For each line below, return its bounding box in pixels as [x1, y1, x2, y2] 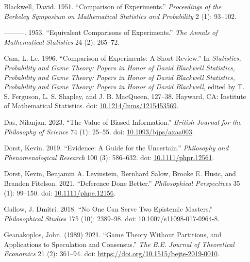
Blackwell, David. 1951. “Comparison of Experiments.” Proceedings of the [4, 1, 221, 11]
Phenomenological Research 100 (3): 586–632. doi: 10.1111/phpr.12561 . [4, 152, 214, 162]
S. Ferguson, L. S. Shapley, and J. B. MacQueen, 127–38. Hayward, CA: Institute [4, 91, 246, 101]
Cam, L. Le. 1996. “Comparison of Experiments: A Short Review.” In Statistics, [4, 53, 241, 63]
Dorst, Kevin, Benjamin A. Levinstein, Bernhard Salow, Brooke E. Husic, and [4, 168, 236, 179]
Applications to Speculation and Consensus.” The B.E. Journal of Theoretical [4, 239, 234, 249]
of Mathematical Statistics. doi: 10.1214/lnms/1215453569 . [4, 100, 179, 111]
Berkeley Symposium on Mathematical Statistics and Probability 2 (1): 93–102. [4, 11, 236, 21]
